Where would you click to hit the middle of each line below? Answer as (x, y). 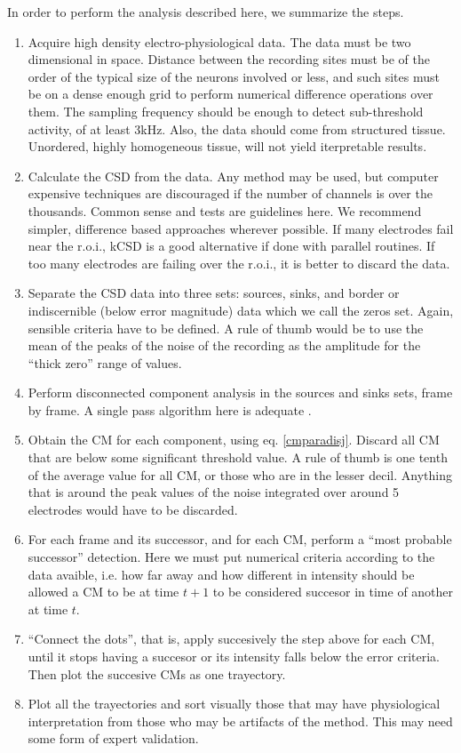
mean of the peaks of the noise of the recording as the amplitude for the (224, 345)
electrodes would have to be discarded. (133, 509)
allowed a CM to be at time (103, 592)
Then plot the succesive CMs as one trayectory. (157, 673)
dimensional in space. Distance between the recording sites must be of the (229, 59)
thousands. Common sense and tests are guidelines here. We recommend (225, 210)
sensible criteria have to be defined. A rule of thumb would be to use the (226, 328)
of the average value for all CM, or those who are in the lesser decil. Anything (240, 474)
